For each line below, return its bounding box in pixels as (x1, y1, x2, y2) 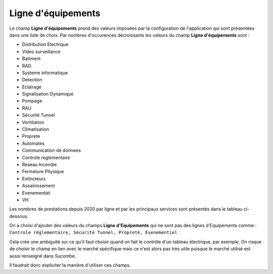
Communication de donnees (22, 147, 81, 153)
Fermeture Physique (22, 169, 64, 175)
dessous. (9, 213, 29, 219)
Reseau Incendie (22, 161, 57, 168)
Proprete (22, 133, 40, 139)
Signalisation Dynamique (22, 91, 74, 97)
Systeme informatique (22, 70, 68, 76)
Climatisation (22, 126, 49, 132)
